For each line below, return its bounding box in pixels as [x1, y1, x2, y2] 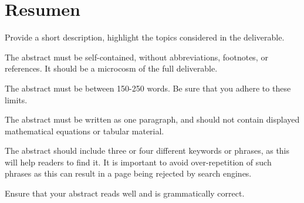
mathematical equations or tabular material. [5, 124, 164, 137]
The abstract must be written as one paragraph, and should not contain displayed [5, 113, 300, 126]
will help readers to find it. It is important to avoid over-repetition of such [5, 155, 272, 168]
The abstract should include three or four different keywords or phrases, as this [5, 144, 290, 157]
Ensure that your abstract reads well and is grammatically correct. [5, 187, 245, 199]
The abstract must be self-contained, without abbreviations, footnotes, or [5, 50, 268, 63]
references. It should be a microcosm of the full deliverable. [5, 62, 218, 75]
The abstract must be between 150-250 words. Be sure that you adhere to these [5, 82, 291, 94]
